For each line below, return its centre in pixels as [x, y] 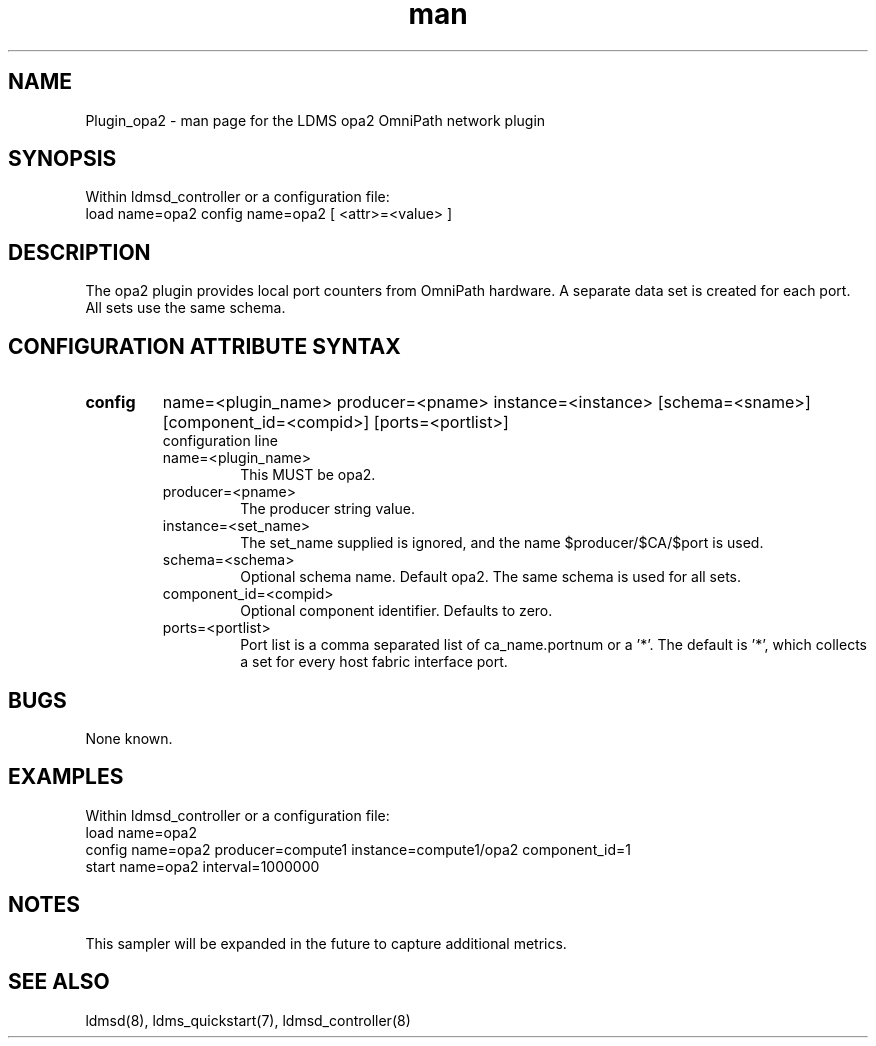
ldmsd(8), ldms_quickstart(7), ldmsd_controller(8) [248, 1020]
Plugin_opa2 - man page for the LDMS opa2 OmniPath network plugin [315, 120]
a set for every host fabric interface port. [374, 662]
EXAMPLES [66, 777]
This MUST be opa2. [308, 475]
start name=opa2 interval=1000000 [202, 866]
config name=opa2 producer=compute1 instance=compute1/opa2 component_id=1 [358, 849]
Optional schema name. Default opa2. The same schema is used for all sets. [491, 577]
